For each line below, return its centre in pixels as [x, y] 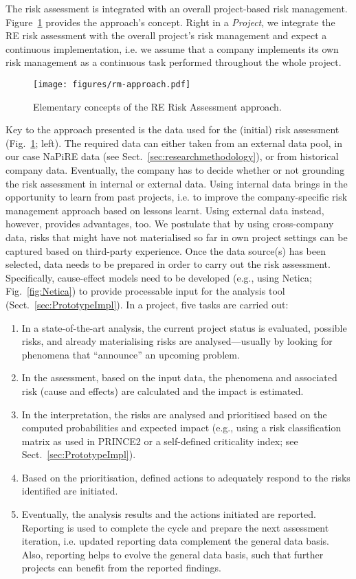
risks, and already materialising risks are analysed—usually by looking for [177, 341]
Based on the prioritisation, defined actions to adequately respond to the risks [186, 477]
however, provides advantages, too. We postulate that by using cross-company [170, 224]
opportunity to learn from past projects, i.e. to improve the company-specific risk [177, 197]
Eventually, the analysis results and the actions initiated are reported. [169, 514]
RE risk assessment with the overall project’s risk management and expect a [166, 35]
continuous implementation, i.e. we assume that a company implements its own [172, 48]
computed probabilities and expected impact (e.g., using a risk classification [181, 428]
